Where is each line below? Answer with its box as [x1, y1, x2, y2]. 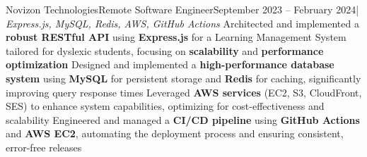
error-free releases [6, 139, 82, 154]
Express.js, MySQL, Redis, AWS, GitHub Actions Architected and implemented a [6, 15, 359, 30]
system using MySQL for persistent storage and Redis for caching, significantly [6, 70, 361, 85]
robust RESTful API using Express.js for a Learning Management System [6, 30, 346, 44]
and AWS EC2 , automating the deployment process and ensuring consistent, [6, 126, 344, 141]
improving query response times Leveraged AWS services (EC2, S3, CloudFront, [6, 84, 362, 99]
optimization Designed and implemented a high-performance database [6, 57, 334, 72]
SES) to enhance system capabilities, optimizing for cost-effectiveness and [6, 99, 325, 113]
